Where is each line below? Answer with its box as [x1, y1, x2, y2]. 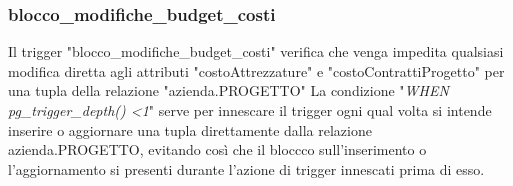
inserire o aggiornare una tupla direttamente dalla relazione [8, 119, 372, 140]
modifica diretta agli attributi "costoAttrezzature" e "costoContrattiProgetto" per [8, 60, 505, 81]
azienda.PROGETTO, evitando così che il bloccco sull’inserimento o [8, 139, 427, 160]
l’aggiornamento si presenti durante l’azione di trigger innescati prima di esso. [8, 158, 485, 179]
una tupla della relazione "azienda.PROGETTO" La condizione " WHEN [8, 80, 449, 101]
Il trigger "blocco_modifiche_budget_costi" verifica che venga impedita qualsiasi [8, 41, 504, 62]
